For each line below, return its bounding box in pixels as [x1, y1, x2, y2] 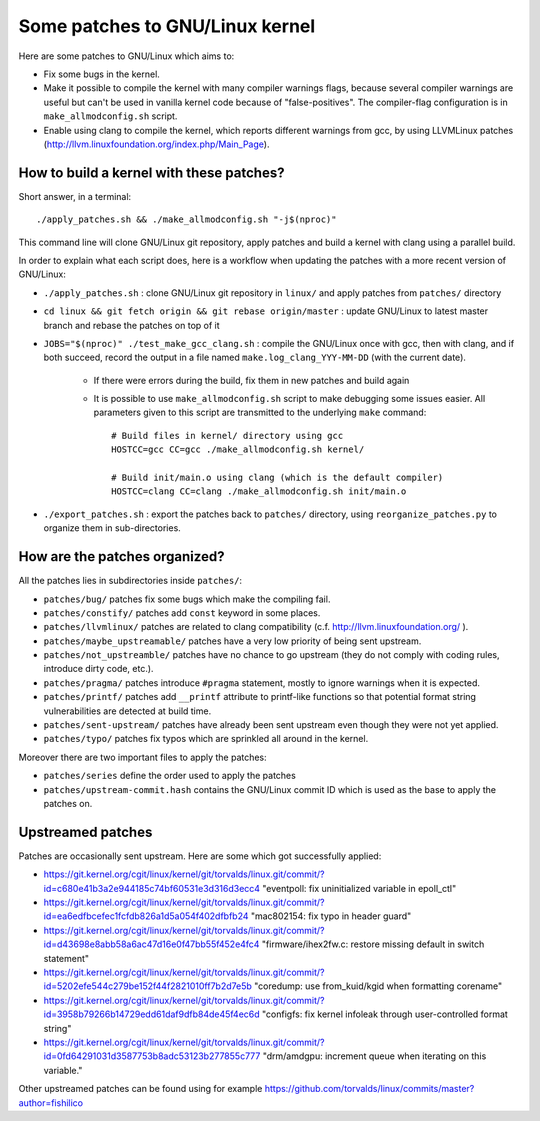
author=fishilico [18, 1096, 84, 1109]
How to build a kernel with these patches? [18, 164, 285, 181]
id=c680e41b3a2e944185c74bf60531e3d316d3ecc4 [43, 882, 260, 894]
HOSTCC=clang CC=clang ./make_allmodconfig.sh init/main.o [111, 486, 407, 497]
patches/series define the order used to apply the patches [43, 770, 297, 782]
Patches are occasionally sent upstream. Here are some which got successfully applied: [18, 850, 382, 862]
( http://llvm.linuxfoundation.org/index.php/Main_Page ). [43, 138, 270, 150]
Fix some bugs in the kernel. [43, 68, 160, 80]
